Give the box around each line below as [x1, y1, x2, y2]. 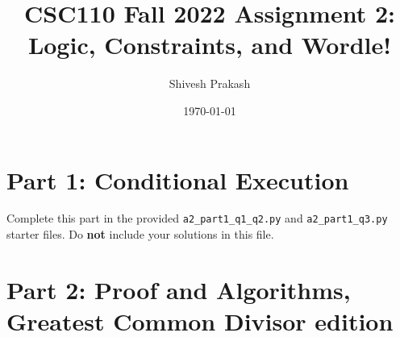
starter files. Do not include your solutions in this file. [6, 226, 274, 243]
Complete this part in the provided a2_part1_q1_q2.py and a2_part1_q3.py [6, 210, 388, 227]
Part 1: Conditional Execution [6, 163, 349, 196]
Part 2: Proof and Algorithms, [6, 273, 351, 306]
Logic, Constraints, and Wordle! [27, 28, 392, 61]
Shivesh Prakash [169, 75, 251, 92]
